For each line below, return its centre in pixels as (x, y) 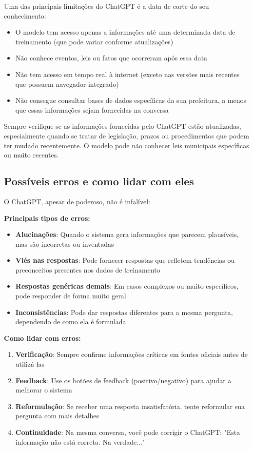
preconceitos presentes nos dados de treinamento (88, 269)
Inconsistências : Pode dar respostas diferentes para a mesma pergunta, (124, 312)
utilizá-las (30, 364)
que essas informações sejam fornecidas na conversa (92, 109)
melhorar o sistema (44, 390)
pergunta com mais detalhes (57, 416)
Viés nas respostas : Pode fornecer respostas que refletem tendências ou (125, 260)
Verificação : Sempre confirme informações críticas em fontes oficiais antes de (131, 354)
